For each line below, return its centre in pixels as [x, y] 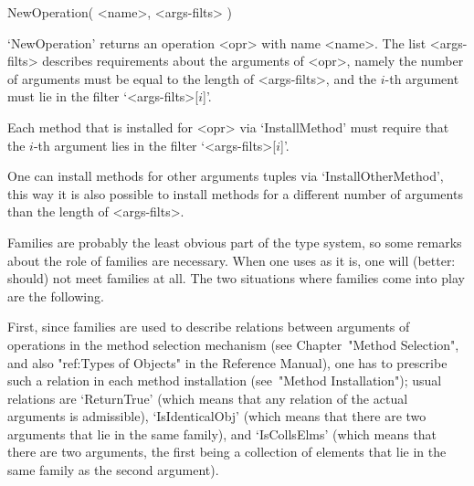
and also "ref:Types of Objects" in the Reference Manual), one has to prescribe [227, 362]
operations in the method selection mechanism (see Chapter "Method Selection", [233, 344]
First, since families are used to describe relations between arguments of [209, 327]
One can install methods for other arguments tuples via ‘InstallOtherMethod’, [226, 176]
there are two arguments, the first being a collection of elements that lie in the [227, 452]
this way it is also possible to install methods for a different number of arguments [235, 193]
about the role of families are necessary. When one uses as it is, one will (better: [232, 260]
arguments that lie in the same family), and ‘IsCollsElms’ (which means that [222, 433]
